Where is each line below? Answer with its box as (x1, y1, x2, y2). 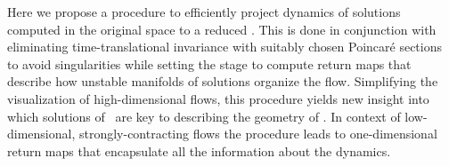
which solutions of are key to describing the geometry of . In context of (7, 107, 401, 125)
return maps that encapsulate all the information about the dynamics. (7, 141, 391, 160)
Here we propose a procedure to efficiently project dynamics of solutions (7, 3, 401, 20)
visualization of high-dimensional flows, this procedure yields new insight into (7, 89, 429, 107)
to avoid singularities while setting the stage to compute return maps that (7, 54, 412, 73)
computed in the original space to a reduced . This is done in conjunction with (7, 20, 437, 38)
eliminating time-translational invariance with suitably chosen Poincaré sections (7, 37, 442, 56)
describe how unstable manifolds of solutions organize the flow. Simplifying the (7, 72, 438, 91)
